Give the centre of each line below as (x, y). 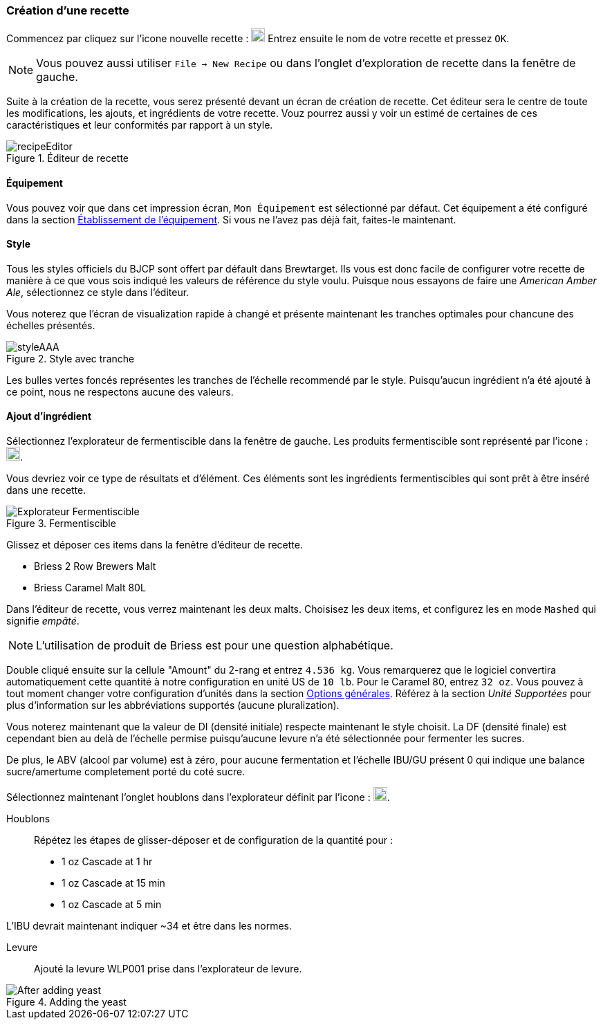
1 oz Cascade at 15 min (113, 883)
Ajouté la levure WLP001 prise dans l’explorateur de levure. (168, 969)
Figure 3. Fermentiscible (61, 524)
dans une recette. (46, 490)
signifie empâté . (43, 621)
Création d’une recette (68, 10)
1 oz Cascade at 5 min (112, 905)
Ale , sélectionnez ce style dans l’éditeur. (98, 292)
